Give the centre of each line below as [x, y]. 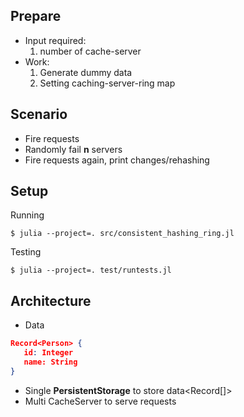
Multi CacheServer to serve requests [100, 401]
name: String [50, 362]
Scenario [39, 114]
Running [27, 215]
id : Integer [48, 353]
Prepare [36, 16]
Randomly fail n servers [73, 149]
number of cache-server [90, 51]
